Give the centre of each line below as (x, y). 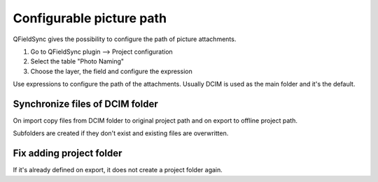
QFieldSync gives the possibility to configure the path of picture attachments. (125, 39)
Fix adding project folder (68, 153)
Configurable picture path (90, 18)
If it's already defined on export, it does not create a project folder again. (118, 170)
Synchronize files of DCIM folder (85, 104)
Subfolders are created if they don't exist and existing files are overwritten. (121, 133)
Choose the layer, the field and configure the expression (111, 71)
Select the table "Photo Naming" (77, 61)
